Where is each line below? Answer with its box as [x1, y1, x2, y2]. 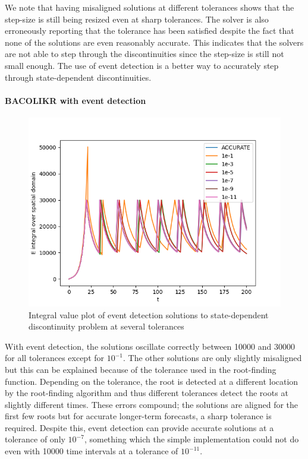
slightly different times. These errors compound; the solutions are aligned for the [5, 398, 298, 410]
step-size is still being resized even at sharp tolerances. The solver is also [5, 12, 269, 25]
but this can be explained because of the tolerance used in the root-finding [5, 363, 276, 375]
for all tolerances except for [5, 352, 105, 364]
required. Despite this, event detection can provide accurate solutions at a [5, 421, 274, 433]
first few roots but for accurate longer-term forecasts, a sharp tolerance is [5, 410, 272, 422]
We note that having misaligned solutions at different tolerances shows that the [5, 1, 294, 13]
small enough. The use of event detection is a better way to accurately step [5, 59, 279, 71]
